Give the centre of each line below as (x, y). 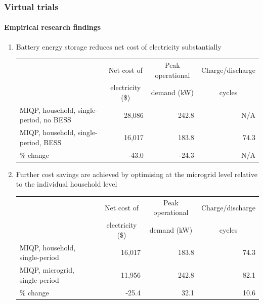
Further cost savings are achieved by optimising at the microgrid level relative (137, 174)
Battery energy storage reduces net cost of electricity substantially (119, 46)
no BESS (57, 120)
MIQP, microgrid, (47, 270)
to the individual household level (67, 184)
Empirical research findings (53, 27)
